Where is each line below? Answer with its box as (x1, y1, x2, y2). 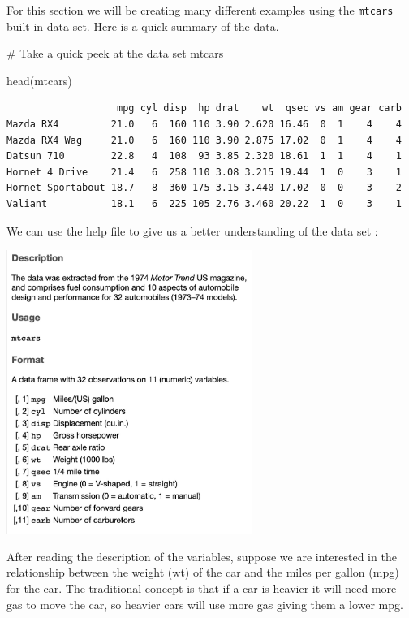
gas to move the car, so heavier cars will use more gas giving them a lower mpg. (6, 595, 403, 612)
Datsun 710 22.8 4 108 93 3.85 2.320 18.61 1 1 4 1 (6, 150, 402, 162)
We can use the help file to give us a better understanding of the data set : (6, 222, 378, 239)
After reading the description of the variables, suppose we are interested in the (6, 547, 397, 564)
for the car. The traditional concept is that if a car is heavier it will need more (6, 580, 397, 597)
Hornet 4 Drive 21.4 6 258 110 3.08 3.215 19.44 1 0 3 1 (6, 166, 402, 178)
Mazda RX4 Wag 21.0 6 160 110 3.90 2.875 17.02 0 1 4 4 (6, 134, 402, 146)
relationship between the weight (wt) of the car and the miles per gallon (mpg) (6, 564, 399, 581)
